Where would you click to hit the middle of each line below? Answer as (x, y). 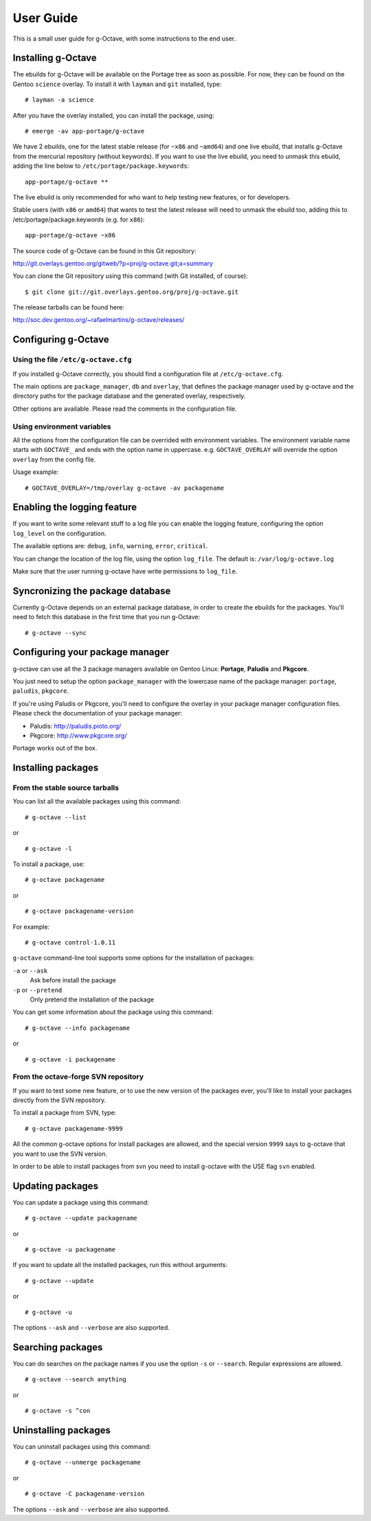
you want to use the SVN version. (60, 1154)
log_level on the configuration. (59, 533)
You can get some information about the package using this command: (113, 1012)
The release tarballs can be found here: (69, 308)
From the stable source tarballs (66, 788)
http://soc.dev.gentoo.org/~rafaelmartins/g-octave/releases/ (99, 320)
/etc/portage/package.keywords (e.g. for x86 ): (79, 219)
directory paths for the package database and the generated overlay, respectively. (129, 396)
